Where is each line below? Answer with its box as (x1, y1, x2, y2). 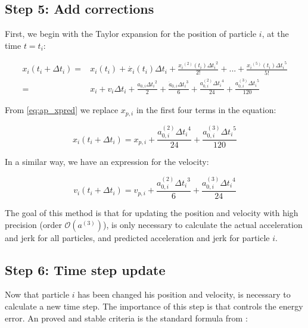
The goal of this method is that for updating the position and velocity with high (5, 206, 298, 218)
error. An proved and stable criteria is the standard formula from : (5, 311, 248, 324)
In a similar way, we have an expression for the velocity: (5, 155, 209, 168)
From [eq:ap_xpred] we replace (5, 104, 119, 116)
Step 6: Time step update (5, 260, 166, 279)
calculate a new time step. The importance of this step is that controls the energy (5, 299, 303, 312)
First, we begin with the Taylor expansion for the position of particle (5, 27, 257, 40)
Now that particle (5, 288, 70, 301)
